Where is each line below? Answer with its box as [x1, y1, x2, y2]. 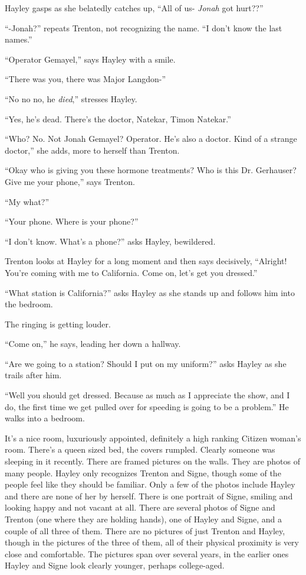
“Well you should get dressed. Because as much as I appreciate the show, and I [5, 389, 290, 401]
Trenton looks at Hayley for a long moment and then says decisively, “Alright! [5, 255, 287, 267]
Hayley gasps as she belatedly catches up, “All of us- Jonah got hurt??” [5, 2, 264, 14]
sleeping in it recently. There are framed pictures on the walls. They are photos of [5, 455, 301, 467]
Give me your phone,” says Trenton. [5, 175, 135, 187]
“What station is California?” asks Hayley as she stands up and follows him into [5, 286, 295, 298]
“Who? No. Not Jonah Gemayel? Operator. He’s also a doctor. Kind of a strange [5, 132, 297, 145]
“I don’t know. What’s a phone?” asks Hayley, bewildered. [5, 235, 216, 247]
